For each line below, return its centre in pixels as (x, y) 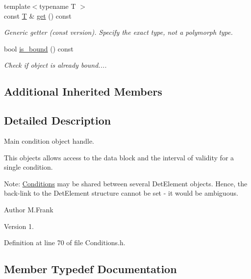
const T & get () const (38, 15)
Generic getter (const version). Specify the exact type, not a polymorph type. (118, 32)
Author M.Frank (29, 209)
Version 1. (19, 226)
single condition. (28, 167)
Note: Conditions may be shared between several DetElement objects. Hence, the (126, 183)
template (17, 6)
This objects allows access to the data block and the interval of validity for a (119, 157)
